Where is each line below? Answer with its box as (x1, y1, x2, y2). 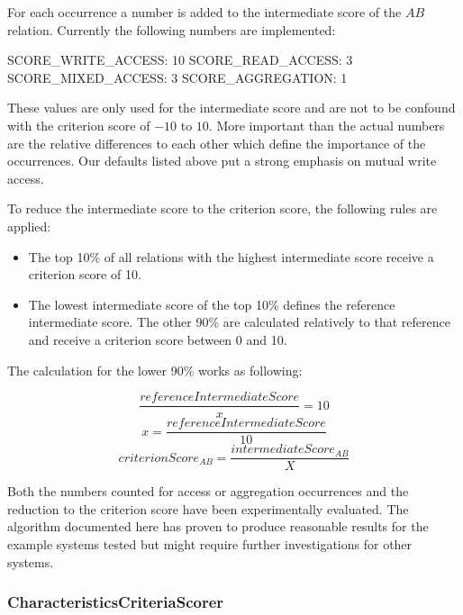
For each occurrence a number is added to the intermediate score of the (7, 3, 402, 21)
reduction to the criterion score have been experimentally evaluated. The (7, 499, 409, 518)
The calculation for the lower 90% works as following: (7, 360, 303, 379)
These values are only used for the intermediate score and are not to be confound (7, 98, 456, 117)
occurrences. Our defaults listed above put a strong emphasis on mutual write (7, 151, 437, 170)
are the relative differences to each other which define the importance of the (7, 133, 426, 152)
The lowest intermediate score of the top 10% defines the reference (28, 294, 395, 313)
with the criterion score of (7, 115, 150, 134)
